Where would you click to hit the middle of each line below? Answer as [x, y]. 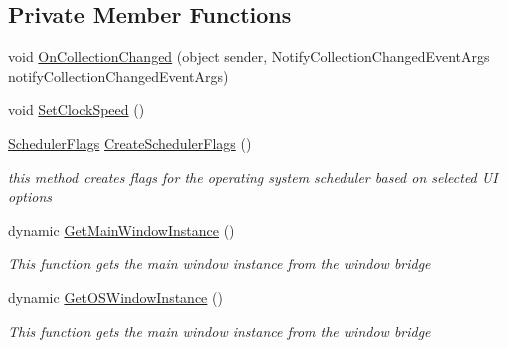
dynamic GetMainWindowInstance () [121, 229]
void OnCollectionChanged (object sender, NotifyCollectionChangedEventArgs [249, 56]
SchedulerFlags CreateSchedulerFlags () [130, 142]
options [30, 196]
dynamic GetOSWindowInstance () [115, 296]
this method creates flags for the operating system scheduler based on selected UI [253, 176]
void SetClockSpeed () [76, 109]
